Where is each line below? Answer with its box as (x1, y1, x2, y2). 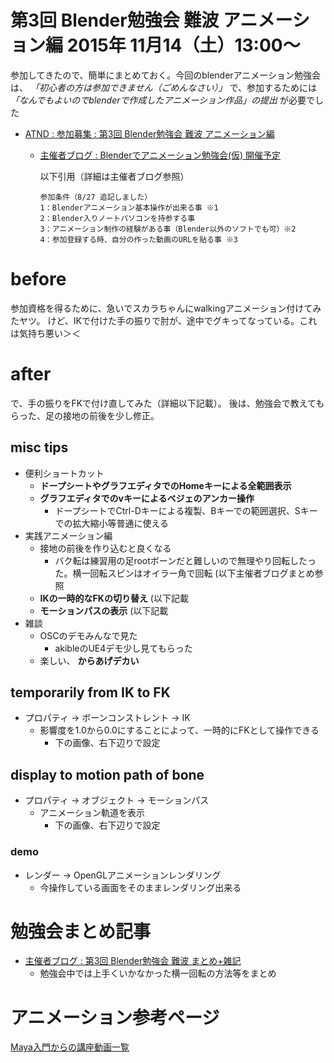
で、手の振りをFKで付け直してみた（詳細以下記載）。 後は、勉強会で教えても (10, 397, 325, 409)
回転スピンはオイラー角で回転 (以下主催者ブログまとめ (89, 567, 315, 579)
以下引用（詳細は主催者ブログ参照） (39, 170, 190, 182)
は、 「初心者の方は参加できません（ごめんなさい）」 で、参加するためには (10, 81, 317, 93)
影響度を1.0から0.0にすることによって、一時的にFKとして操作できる (39, 724, 320, 736)
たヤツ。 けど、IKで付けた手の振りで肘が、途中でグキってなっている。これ (10, 314, 318, 326)
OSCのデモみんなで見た (39, 629, 138, 641)
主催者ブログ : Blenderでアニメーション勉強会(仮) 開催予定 (39, 149, 282, 161)
